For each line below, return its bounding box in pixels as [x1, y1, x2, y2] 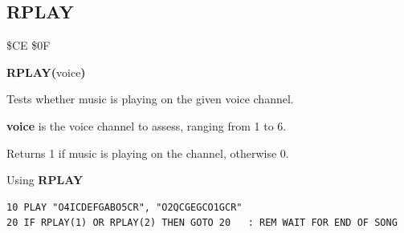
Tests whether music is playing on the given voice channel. [6, 90, 294, 107]
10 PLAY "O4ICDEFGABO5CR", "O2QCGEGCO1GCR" [6, 201, 243, 213]
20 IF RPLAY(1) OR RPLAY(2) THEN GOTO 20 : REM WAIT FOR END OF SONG [6, 217, 398, 229]
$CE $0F [6, 37, 51, 54]
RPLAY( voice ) [6, 63, 86, 80]
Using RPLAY [6, 171, 84, 188]
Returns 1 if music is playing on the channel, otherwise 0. [6, 144, 289, 161]
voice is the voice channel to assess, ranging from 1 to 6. [6, 117, 287, 134]
